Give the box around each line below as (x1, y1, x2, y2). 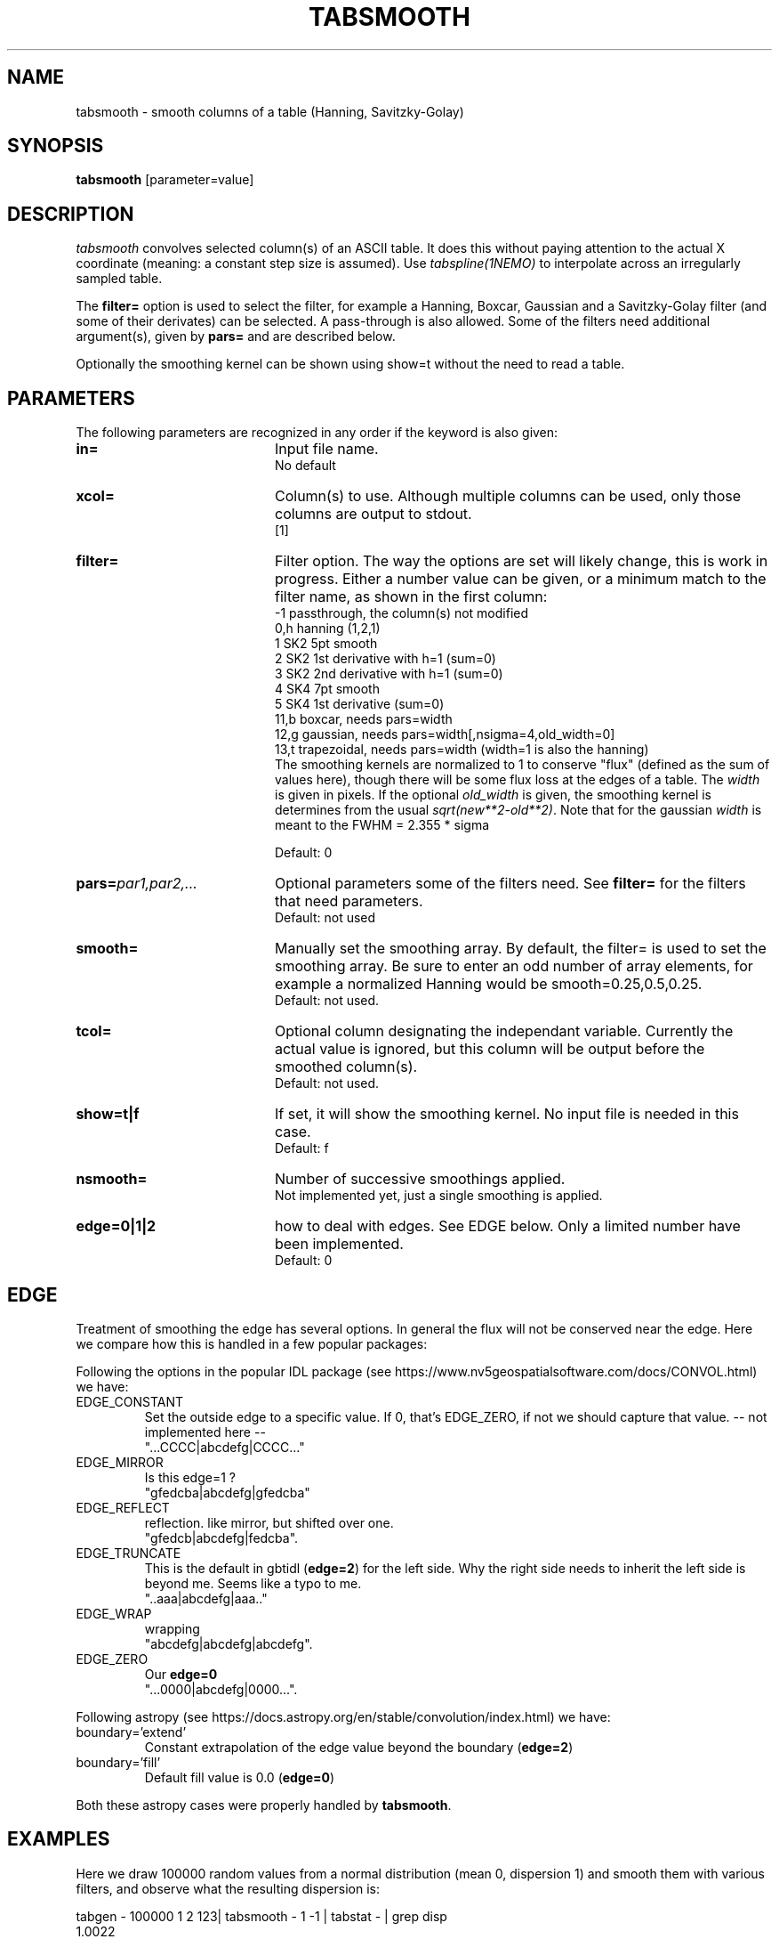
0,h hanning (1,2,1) (275, 621, 381, 637)
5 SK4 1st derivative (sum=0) (275, 696, 445, 712)
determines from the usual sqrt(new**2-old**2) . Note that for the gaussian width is (275, 802, 762, 818)
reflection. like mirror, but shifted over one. (144, 1514, 394, 1530)
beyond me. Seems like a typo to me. (144, 1575, 362, 1591)
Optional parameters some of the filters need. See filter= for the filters (274, 874, 746, 893)
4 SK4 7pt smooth (275, 681, 380, 697)
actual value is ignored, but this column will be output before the (274, 1040, 705, 1059)
